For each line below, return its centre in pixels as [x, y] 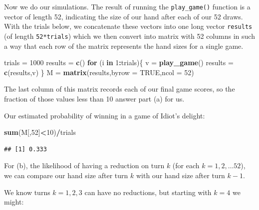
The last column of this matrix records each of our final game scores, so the [120, 89]
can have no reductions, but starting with [148, 192]
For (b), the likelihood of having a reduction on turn [84, 165]
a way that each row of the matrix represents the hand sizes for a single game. [124, 46]
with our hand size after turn [180, 175]
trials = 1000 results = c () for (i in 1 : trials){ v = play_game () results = [119, 62]
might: [14, 202]
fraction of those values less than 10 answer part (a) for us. [94, 98]
